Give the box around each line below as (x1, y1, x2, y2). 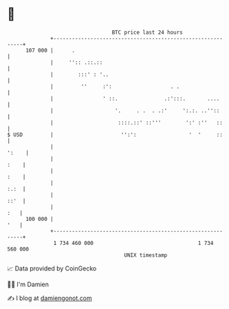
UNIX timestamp (124, 251, 168, 259)
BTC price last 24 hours (111, 29, 184, 36)
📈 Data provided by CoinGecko (7, 264, 97, 273)
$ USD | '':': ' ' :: (7, 131, 223, 138)
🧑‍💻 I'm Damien (7, 280, 50, 288)
